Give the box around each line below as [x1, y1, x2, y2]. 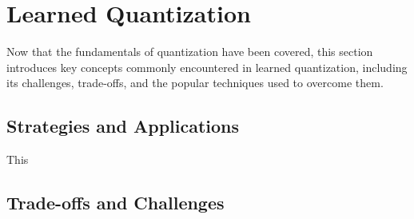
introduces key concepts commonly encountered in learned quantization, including [6, 58, 408, 75]
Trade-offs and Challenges [6, 190, 225, 215]
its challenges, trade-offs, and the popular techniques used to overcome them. [6, 74, 384, 91]
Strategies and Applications [6, 113, 240, 138]
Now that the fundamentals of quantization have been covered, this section [6, 43, 373, 60]
